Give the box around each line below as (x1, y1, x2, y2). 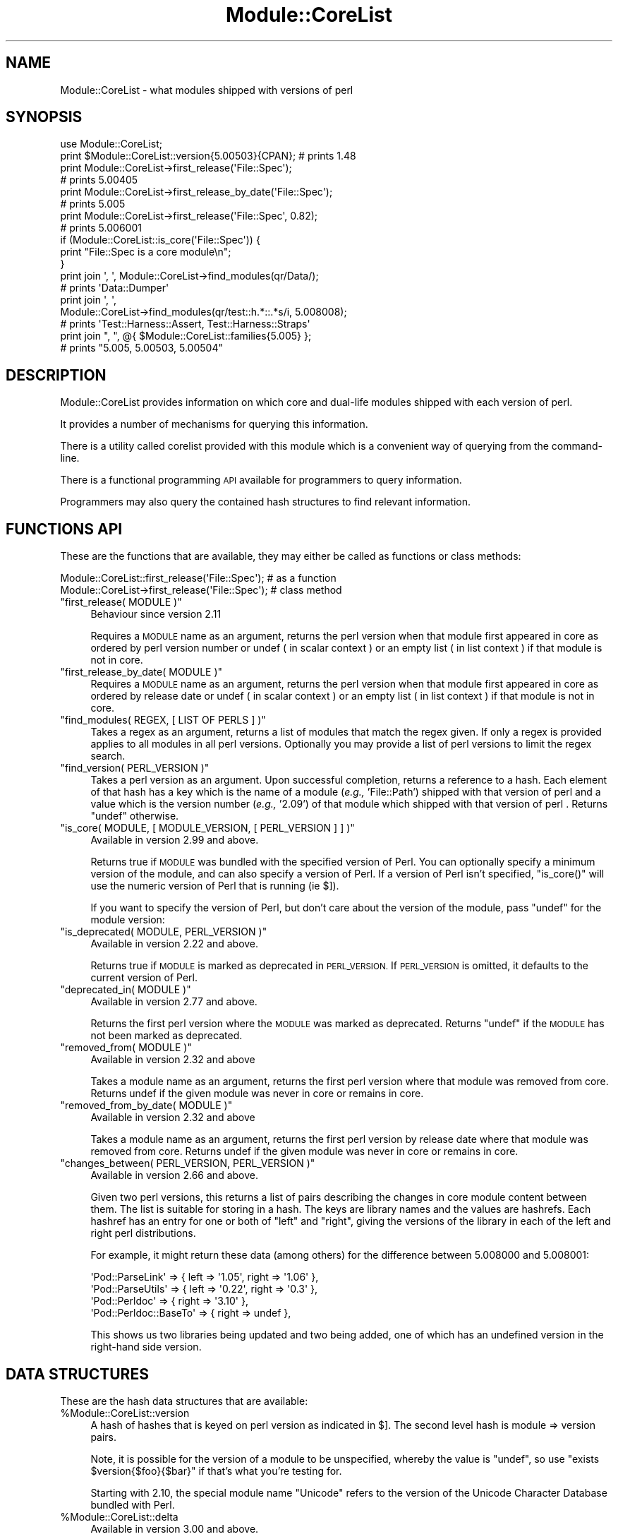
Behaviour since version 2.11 (90, 608, 222, 621)
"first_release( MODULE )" (60, 596, 182, 609)
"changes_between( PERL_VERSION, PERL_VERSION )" (60, 1157, 315, 1170)
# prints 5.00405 (60, 174, 138, 186)
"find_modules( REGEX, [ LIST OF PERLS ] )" (60, 714, 266, 726)
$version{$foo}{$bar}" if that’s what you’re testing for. (90, 1464, 342, 1477)
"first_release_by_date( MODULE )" (60, 666, 223, 678)
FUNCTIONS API (6, 520, 123, 538)
